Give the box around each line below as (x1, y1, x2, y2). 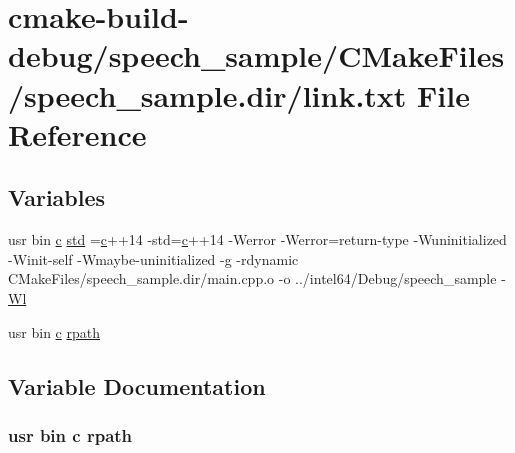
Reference (8, 113, 147, 154)
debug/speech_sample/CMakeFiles (8, 35, 505, 76)
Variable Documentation (8, 370, 266, 401)
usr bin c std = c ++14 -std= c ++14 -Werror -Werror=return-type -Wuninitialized (8, 229, 507, 250)
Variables (8, 182, 106, 213)
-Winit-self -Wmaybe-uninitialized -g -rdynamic (8, 248, 299, 269)
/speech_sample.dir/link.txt (8, 74, 407, 115)
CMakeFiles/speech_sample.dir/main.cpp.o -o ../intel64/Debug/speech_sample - (8, 268, 506, 289)
